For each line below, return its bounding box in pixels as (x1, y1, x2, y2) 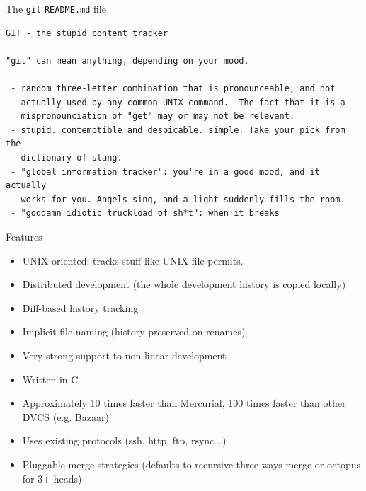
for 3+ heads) (22, 470, 82, 485)
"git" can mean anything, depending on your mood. (6, 55, 249, 66)
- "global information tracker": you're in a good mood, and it (11, 166, 320, 177)
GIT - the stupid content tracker (6, 28, 168, 38)
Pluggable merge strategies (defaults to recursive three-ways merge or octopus (22, 456, 361, 471)
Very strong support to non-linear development (22, 347, 227, 362)
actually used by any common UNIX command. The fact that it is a (21, 97, 345, 108)
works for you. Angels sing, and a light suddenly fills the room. (21, 194, 345, 204)
